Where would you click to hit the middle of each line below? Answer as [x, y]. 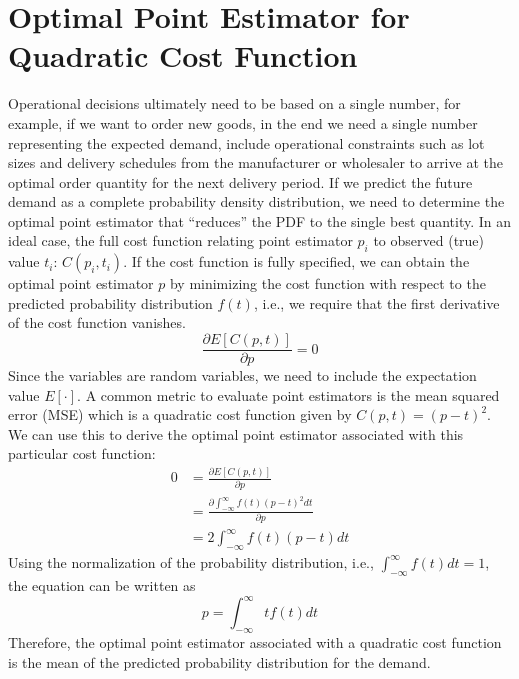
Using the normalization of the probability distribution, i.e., [191, 562]
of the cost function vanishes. [97, 322]
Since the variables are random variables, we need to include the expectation [242, 375]
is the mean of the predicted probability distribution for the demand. [219, 661]
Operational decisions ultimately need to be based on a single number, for [234, 103]
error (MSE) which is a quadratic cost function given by [180, 414]
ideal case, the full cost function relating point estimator [180, 240]
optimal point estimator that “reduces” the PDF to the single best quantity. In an [260, 220]
